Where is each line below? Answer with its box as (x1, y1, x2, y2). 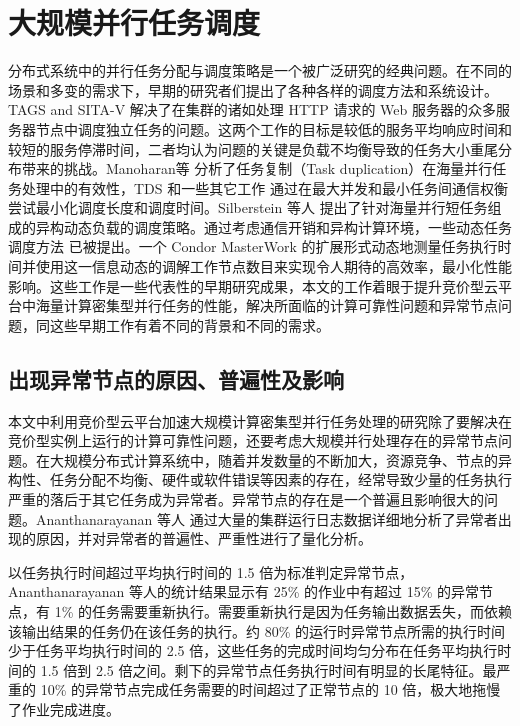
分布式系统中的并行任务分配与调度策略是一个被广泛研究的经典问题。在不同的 (8, 60, 512, 81)
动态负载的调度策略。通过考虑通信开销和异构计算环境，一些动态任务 (63, 216, 512, 237)
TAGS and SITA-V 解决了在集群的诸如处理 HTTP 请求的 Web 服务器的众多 (8, 99, 496, 120)
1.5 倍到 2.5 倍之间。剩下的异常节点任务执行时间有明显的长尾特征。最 (40, 659, 497, 680)
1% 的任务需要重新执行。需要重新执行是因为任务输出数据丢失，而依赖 (54, 600, 512, 621)
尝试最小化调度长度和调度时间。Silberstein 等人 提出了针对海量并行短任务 (8, 197, 488, 218)
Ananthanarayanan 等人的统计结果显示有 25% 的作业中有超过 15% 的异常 (8, 581, 479, 602)
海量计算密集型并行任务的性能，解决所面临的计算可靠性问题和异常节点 (35, 295, 498, 316)
